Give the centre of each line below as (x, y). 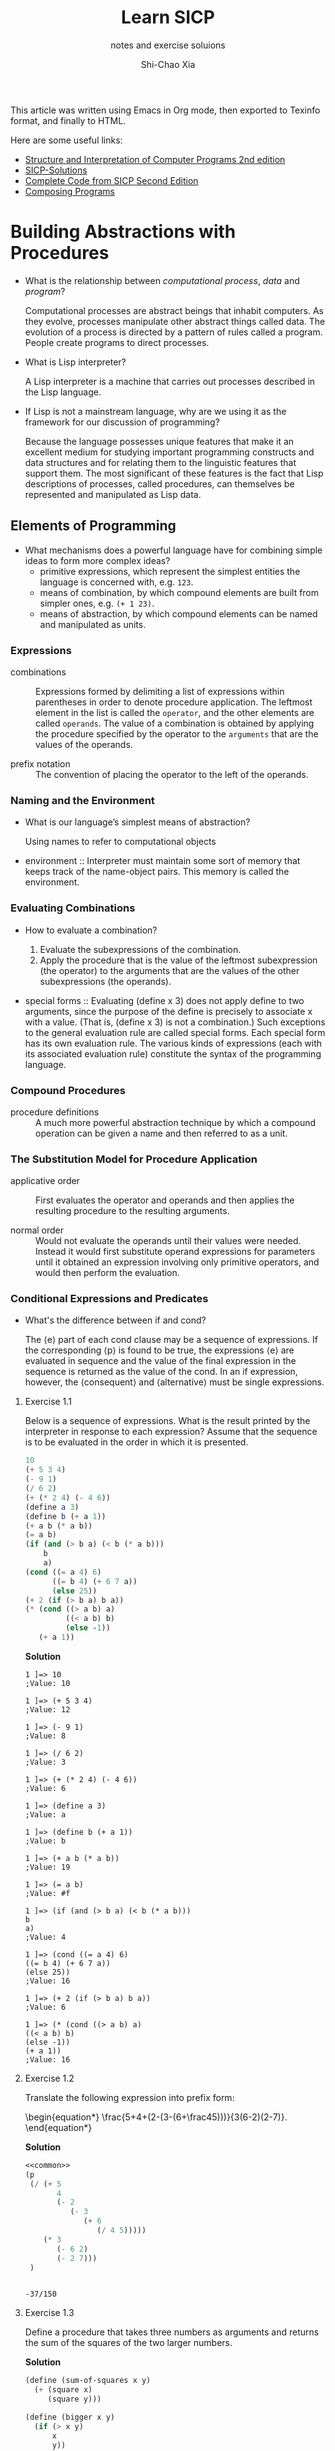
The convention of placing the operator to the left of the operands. (172, 774)
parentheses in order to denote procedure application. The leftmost (174, 702)
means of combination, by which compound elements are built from (179, 592)
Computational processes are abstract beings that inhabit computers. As (174, 310)
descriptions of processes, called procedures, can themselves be (159, 483)
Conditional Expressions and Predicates (109, 1299)
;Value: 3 (45, 1762)
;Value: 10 (47, 1683)
